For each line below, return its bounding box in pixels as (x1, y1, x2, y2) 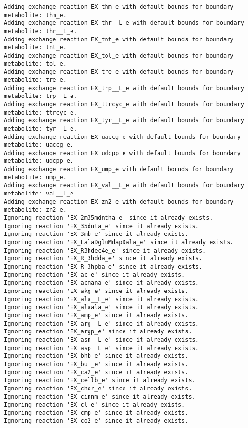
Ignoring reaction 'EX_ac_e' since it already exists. (4, 271, 185, 278)
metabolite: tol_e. (4, 60, 67, 67)
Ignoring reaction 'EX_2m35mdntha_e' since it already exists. (4, 214, 213, 222)
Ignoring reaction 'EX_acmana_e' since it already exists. (4, 279, 199, 287)
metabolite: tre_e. (4, 76, 67, 83)
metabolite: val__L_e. (4, 190, 77, 197)
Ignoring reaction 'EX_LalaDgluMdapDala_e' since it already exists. (4, 239, 234, 246)
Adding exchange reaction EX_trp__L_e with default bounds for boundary (4, 84, 244, 92)
